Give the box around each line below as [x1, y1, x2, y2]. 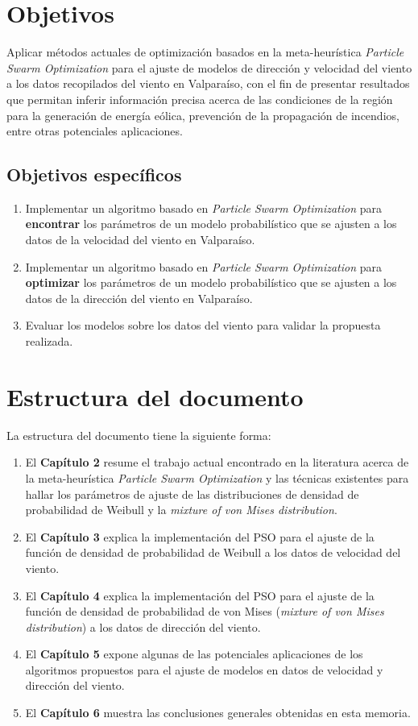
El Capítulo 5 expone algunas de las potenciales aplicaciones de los [25, 645, 363, 662]
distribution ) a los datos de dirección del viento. [25, 618, 261, 635]
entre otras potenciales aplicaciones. [6, 122, 183, 139]
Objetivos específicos [6, 162, 182, 187]
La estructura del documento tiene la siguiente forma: [6, 426, 271, 443]
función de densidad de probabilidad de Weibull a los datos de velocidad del [25, 544, 401, 561]
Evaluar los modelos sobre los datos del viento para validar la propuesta [25, 317, 381, 334]
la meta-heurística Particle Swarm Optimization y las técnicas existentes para [25, 469, 409, 486]
